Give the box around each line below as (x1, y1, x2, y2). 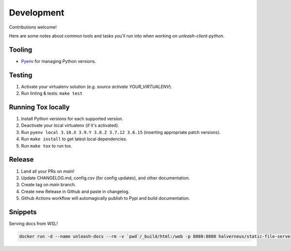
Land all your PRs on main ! (21, 168, 75, 174)
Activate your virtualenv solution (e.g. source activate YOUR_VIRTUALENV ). (21, 84, 172, 89)
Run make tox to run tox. (21, 143, 72, 148)
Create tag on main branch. (21, 182, 76, 188)
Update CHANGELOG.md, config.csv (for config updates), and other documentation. (21, 175, 190, 181)
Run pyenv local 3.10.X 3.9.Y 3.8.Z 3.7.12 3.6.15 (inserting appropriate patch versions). (21, 129, 221, 135)
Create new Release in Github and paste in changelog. (21, 189, 129, 194)
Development (9, 7, 65, 18)
